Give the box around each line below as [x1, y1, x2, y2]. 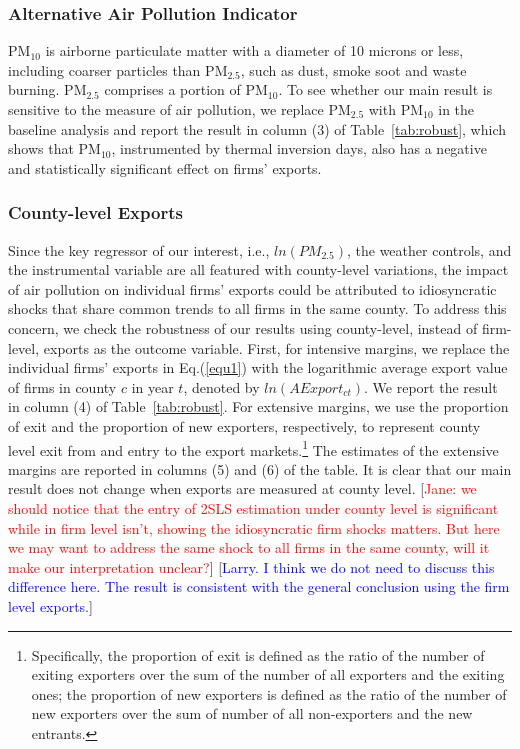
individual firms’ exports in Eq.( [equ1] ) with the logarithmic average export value [8, 357, 508, 378]
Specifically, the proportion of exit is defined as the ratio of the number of [31, 644, 485, 665]
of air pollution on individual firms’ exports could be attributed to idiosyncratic [8, 278, 497, 299]
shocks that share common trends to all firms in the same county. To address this [8, 298, 507, 319]
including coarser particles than [8, 59, 201, 80]
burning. [8, 79, 60, 100]
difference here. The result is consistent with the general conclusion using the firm [8, 576, 510, 597]
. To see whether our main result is [278, 79, 493, 100]
